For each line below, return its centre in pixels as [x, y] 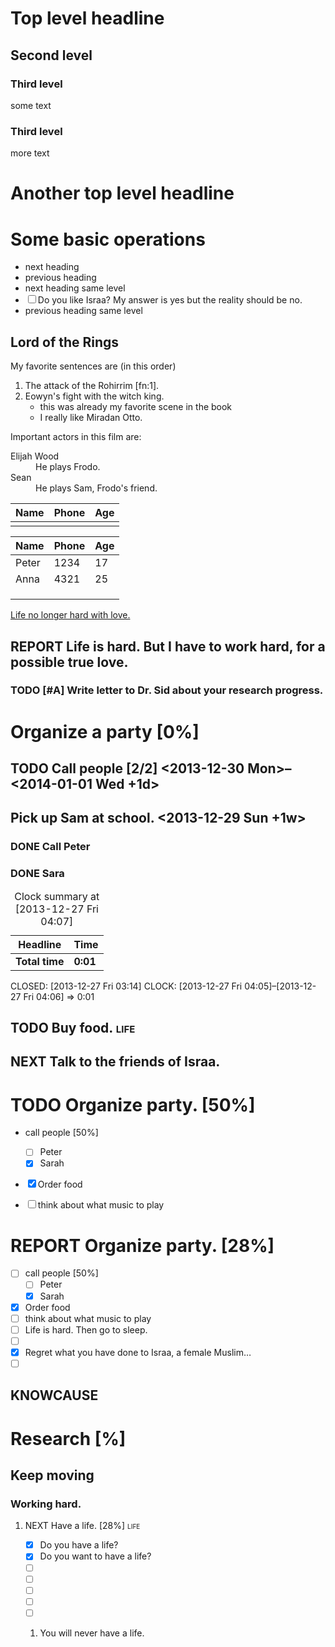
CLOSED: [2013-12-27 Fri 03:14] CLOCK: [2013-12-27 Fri [126, 986]
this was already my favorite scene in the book [136, 407]
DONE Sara [37, 874]
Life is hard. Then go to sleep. [86, 1329]
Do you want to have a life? [95, 1556]
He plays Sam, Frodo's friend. [96, 488]
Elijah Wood [35, 456]
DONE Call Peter [50, 847]
